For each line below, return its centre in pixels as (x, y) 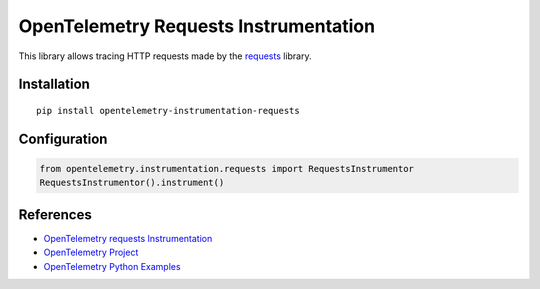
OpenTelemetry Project (91, 252)
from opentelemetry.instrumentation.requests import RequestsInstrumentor (227, 168)
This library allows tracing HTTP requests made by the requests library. (165, 56)
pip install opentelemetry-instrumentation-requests (168, 110)
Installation (54, 84)
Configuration (63, 138)
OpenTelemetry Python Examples (112, 266)
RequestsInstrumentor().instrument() (132, 183)
